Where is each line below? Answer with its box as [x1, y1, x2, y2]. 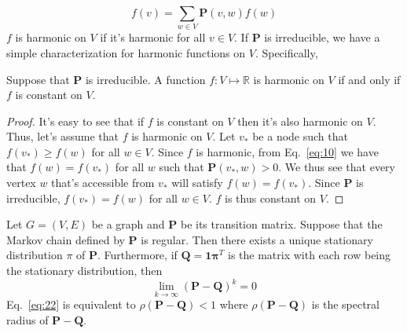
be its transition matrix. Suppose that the [180, 216, 383, 232]
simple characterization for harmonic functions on [6, 44, 246, 60]
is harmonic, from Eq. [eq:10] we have [196, 143, 379, 159]
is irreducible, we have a [264, 29, 380, 46]
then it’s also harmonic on [237, 112, 363, 129]
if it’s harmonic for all [100, 29, 206, 46]
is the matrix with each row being [228, 247, 391, 263]
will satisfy [171, 174, 223, 191]
